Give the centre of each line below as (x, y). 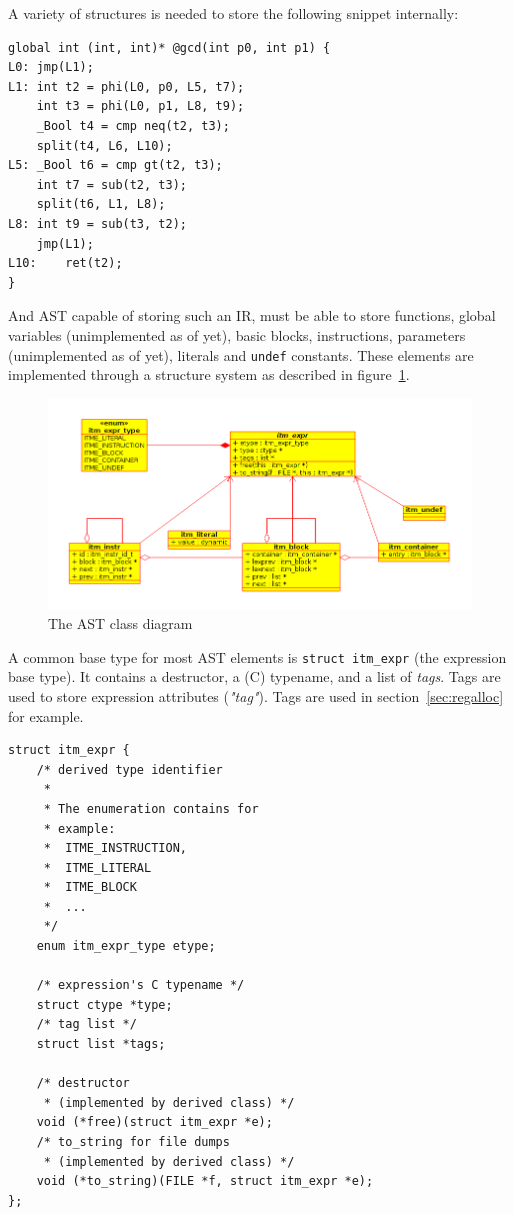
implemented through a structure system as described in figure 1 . (209, 374)
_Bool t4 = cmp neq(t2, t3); (133, 125)
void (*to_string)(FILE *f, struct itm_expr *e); (205, 1181)
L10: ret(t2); (65, 263)
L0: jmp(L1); (51, 67)
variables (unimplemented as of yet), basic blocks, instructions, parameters (237, 334)
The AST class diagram (120, 623)
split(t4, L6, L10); (104, 145)
